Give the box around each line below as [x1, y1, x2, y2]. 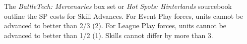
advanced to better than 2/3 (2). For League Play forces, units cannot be [4, 20, 227, 31]
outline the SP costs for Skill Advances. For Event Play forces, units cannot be [4, 10, 243, 21]
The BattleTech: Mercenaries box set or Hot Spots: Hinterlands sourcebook [4, 1, 232, 11]
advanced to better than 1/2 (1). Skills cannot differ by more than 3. [4, 30, 213, 40]
